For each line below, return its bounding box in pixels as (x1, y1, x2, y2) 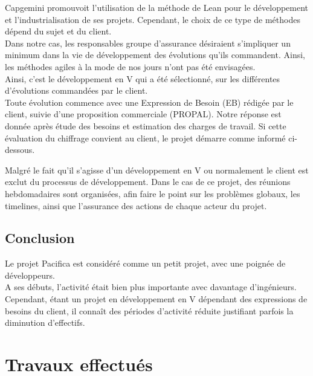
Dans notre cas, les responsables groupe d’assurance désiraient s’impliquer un (5, 36, 291, 49)
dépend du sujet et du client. (5, 25, 112, 37)
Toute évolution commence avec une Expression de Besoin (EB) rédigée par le (5, 96, 294, 108)
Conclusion (5, 229, 75, 247)
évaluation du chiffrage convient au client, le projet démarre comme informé (5, 131, 286, 144)
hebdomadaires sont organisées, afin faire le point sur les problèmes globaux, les (5, 187, 300, 199)
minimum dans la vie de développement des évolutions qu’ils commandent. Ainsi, (5, 48, 305, 61)
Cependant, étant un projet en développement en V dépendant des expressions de (5, 293, 308, 305)
